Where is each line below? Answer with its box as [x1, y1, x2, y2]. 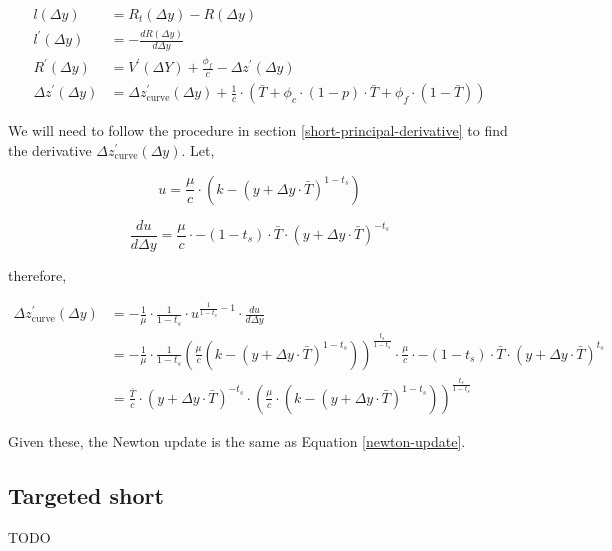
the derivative [8, 139, 92, 160]
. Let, [181, 139, 215, 160]
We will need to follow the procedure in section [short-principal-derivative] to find [8, 120, 508, 141]
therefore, [8, 264, 67, 285]
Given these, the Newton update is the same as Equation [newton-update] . [8, 430, 466, 451]
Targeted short [8, 479, 164, 510]
